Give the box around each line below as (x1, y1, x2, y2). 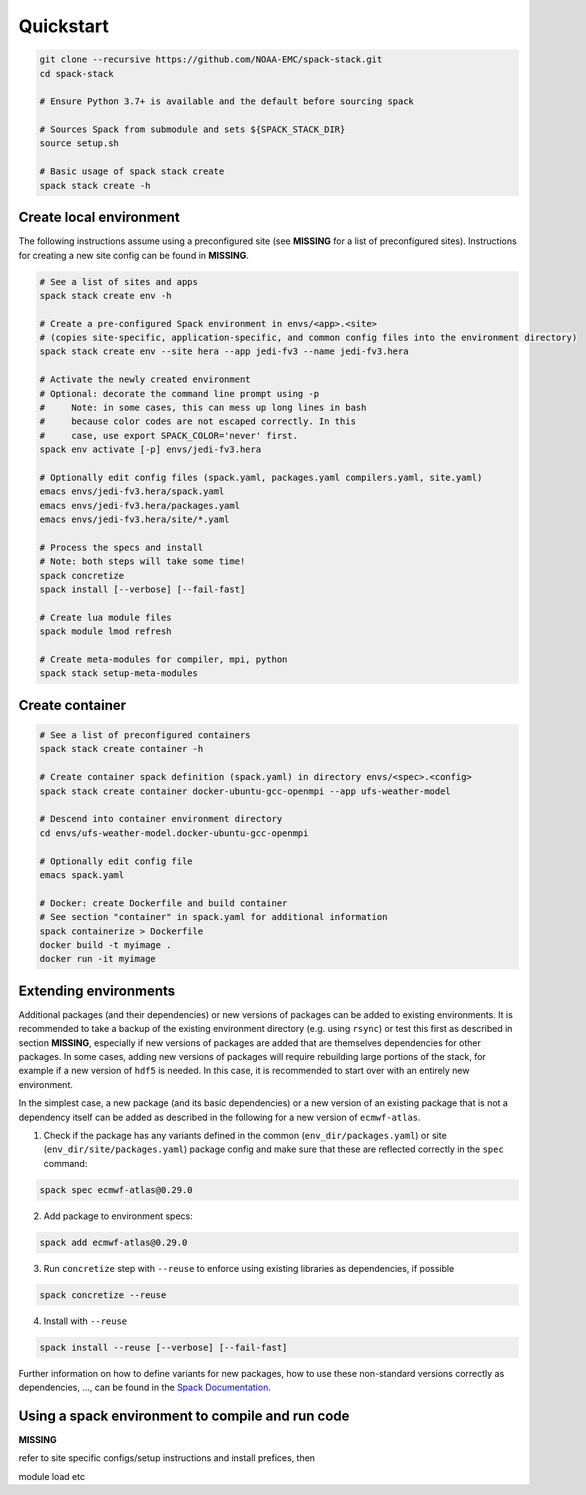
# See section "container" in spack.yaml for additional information (39, 911, 388, 923)
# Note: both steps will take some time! (39, 556, 246, 567)
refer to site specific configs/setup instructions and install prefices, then (18, 1452, 315, 1464)
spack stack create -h (39, 180, 151, 191)
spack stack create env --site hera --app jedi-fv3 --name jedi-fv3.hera (39, 346, 409, 357)
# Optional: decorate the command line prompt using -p (39, 388, 320, 399)
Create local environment (18, 209, 180, 226)
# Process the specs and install (39, 541, 204, 553)
